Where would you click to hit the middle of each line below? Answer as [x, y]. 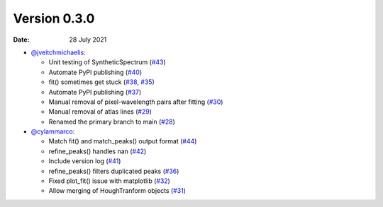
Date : [21, 40]
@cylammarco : [53, 131]
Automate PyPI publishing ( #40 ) [95, 72]
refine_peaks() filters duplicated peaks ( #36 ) [114, 171]
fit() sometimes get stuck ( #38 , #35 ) [102, 82]
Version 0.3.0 [54, 18]
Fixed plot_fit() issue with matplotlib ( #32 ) [109, 181]
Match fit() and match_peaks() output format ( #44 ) [123, 141]
